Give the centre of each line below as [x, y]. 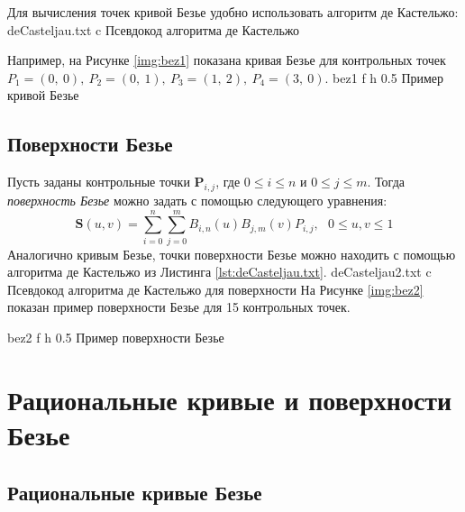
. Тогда [386, 182]
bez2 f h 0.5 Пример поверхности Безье [116, 338]
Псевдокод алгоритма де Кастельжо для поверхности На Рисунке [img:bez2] [215, 289]
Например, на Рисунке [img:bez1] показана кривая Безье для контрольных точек [227, 60]
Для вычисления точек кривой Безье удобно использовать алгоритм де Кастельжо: [233, 12]
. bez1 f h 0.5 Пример [384, 77]
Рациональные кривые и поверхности [230, 399]
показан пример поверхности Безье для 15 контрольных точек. [179, 307]
